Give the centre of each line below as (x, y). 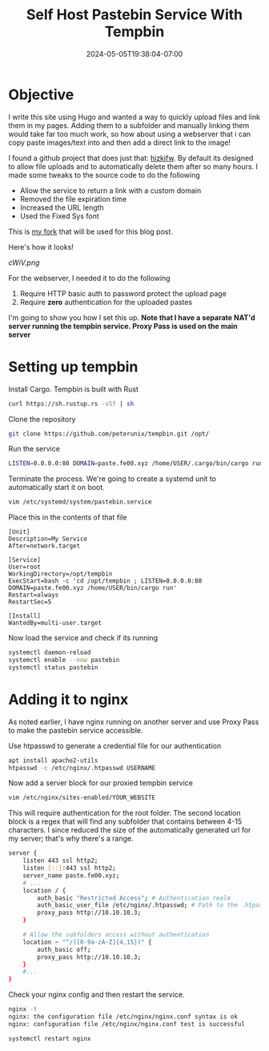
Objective (41, 94)
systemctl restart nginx (50, 1038)
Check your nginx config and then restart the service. (97, 995)
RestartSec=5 (30, 602)
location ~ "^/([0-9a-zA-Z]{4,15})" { (87, 942)
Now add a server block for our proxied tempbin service (101, 783)
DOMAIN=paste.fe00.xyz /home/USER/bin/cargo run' (93, 588)
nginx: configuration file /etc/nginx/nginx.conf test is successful (127, 1024)
